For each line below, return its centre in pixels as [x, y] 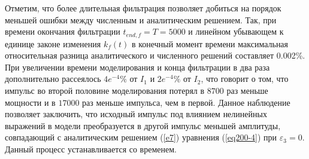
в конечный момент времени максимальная [210, 43]
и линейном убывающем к [236, 31]
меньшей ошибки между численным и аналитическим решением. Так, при [141, 19]
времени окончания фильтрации [63, 31]
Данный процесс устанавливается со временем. [91, 149]
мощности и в [30, 102]
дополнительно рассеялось [53, 79]
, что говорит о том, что [245, 79]
